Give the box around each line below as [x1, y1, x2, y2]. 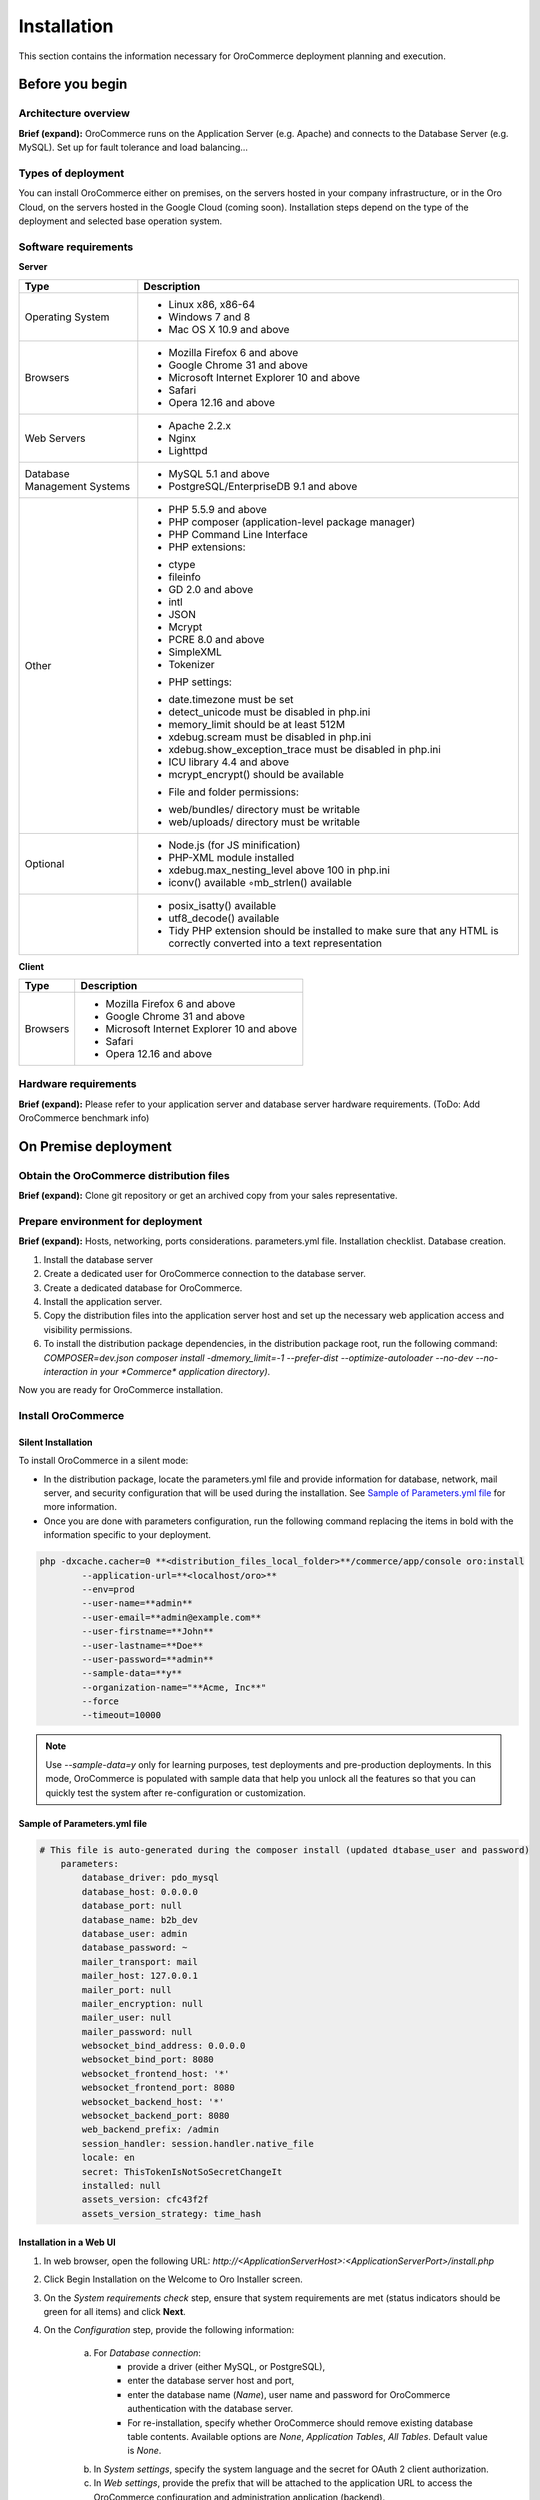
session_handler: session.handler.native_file [81, 2138, 314, 2149]
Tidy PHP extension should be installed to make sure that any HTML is [168, 923, 499, 937]
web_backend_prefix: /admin [81, 2124, 220, 2135]
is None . [127, 2445, 162, 2457]
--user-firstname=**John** [81, 1626, 214, 1637]
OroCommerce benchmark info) [18, 1112, 150, 1124]
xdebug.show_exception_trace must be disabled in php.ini [168, 742, 442, 756]
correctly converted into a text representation [168, 936, 382, 950]
